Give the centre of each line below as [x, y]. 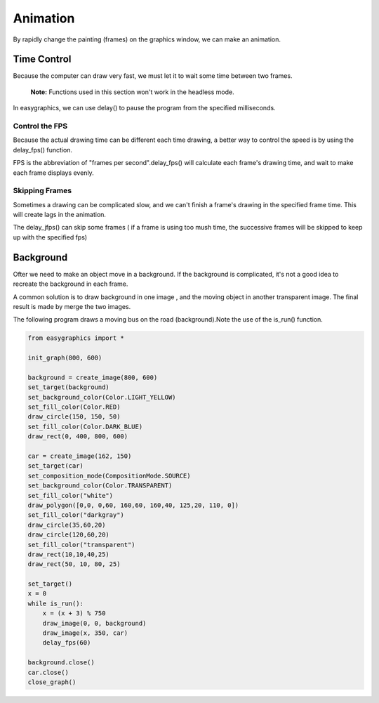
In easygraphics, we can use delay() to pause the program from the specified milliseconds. [145, 108]
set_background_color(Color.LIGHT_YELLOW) [102, 397]
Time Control [42, 59]
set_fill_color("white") [71, 495]
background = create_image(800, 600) [93, 377]
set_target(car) [56, 466]
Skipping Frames [42, 191]
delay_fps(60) [67, 643]
